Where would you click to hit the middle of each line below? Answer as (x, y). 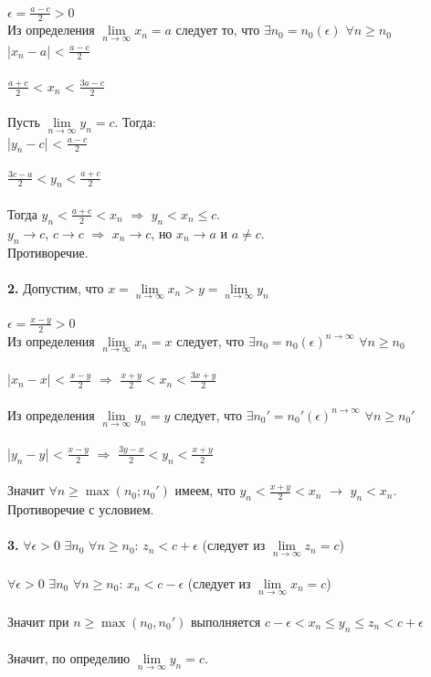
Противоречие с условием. (81, 508)
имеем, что (205, 490)
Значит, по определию (69, 658)
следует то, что (218, 30)
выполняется (226, 621)
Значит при (38, 621)
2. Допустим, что (56, 287)
